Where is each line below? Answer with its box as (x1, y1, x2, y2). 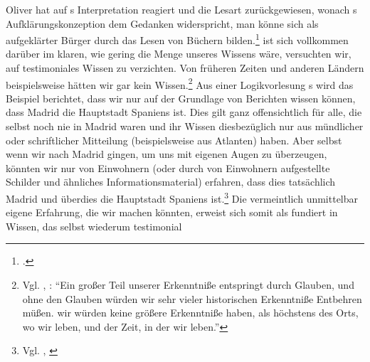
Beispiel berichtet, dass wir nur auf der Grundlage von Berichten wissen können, (6, 90, 356, 105)
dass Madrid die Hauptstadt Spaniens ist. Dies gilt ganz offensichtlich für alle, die (6, 105, 362, 119)
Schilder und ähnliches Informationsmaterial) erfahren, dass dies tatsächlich (6, 174, 336, 189)
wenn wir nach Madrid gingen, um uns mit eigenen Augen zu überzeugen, (6, 147, 327, 161)
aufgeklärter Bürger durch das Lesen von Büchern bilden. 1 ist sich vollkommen (6, 31, 349, 47)
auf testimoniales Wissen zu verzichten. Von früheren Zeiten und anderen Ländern (6, 60, 364, 75)
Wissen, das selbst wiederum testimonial (6, 218, 182, 233)
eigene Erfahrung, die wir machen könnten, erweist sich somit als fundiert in (6, 205, 338, 220)
